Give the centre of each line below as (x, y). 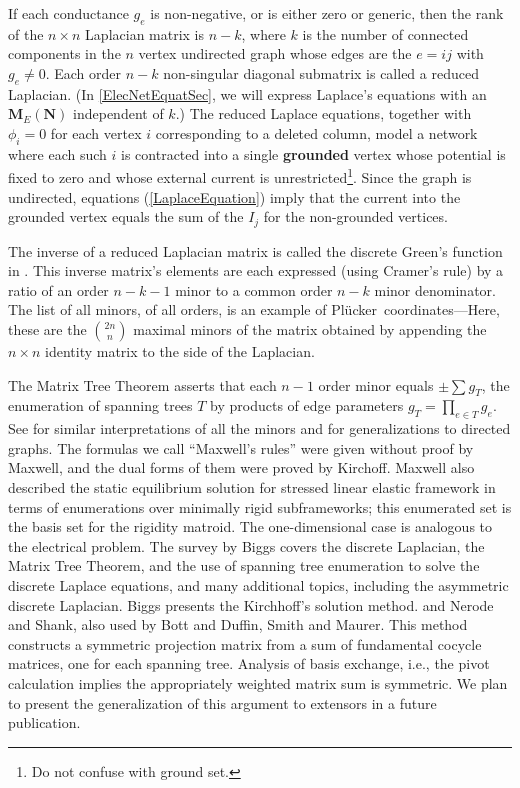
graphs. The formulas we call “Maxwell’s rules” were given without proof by (241, 447)
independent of (118, 113)
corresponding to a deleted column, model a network (316, 132)
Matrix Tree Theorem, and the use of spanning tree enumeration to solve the (244, 565)
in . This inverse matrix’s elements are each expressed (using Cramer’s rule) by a (256, 270)
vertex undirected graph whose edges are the (275, 53)
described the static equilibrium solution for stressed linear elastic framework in (252, 487)
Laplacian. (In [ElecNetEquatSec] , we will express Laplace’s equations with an (247, 93)
